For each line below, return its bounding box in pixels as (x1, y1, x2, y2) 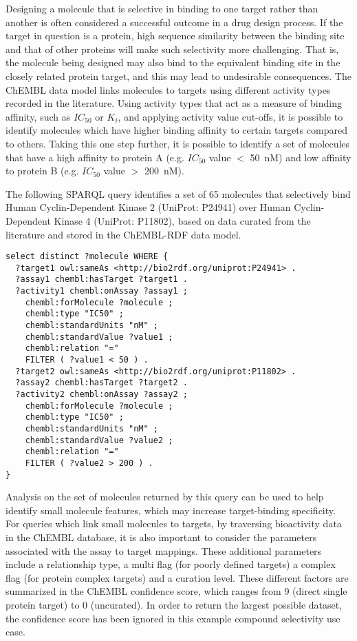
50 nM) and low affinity (250, 150, 351, 164)
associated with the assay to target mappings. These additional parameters (6, 543, 322, 558)
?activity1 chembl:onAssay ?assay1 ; (15, 286, 188, 296)
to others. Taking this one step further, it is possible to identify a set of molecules (6, 136, 350, 150)
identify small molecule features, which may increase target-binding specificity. (6, 502, 336, 517)
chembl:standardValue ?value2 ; (25, 435, 173, 445)
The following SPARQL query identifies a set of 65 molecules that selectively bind (6, 186, 351, 201)
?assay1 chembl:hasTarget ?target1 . (15, 274, 188, 285)
